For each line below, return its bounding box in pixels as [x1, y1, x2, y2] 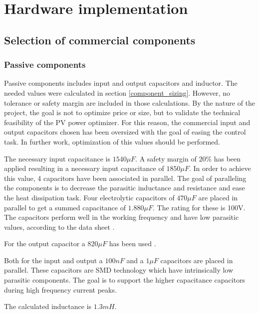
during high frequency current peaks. [4, 284, 117, 295]
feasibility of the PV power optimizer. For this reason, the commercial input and [4, 117, 251, 127]
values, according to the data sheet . [4, 221, 115, 232]
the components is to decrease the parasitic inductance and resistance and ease [4, 182, 245, 193]
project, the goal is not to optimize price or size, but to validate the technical [4, 107, 241, 118]
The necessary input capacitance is [4, 153, 110, 163]
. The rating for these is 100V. [152, 202, 246, 212]
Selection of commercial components [4, 32, 196, 47]
